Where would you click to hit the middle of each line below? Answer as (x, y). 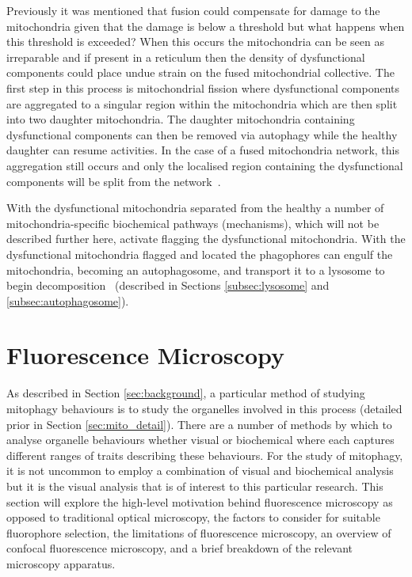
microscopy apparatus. (61, 563)
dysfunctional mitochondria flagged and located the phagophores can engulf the (200, 254)
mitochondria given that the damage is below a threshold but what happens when (206, 26)
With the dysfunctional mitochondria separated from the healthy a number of (195, 208)
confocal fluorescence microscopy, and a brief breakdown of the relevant (180, 548)
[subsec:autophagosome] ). (68, 300)
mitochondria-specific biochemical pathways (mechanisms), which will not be (193, 223)
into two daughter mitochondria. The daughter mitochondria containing (181, 119)
